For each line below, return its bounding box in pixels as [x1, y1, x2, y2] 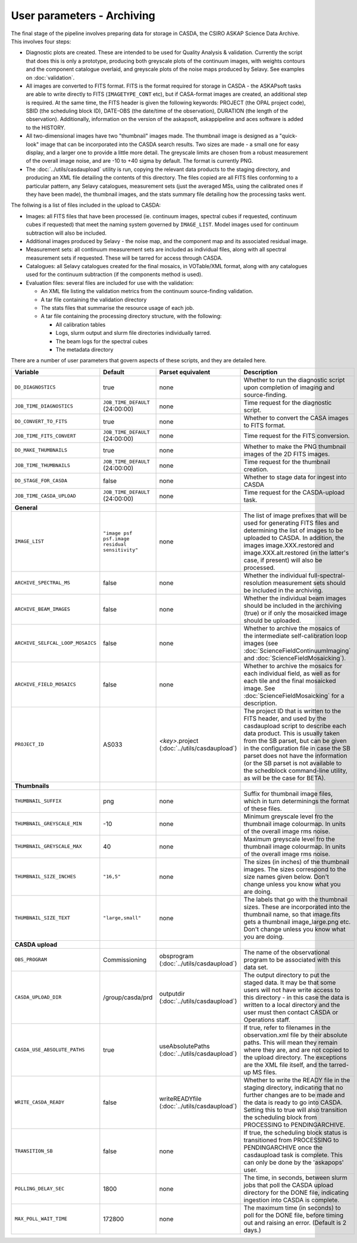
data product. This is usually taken [243, 729, 340, 737]
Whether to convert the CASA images [243, 414, 349, 422]
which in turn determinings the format [243, 797, 350, 805]
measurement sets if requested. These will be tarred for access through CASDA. [26, 254, 223, 262]
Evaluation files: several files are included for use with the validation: [26, 279, 194, 286]
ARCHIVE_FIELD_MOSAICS [14, 681, 77, 688]
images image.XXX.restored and [243, 541, 334, 549]
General [14, 504, 38, 512]
